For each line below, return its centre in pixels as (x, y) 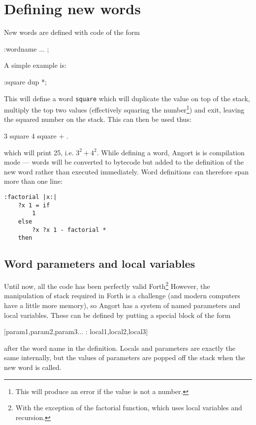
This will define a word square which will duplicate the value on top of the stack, (127, 98)
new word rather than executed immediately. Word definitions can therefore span (127, 171)
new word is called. (33, 367)
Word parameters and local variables (99, 264)
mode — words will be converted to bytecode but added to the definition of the (124, 162)
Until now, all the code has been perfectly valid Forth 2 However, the (107, 285)
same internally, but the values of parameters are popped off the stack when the (125, 357)
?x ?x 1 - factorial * (69, 230)
